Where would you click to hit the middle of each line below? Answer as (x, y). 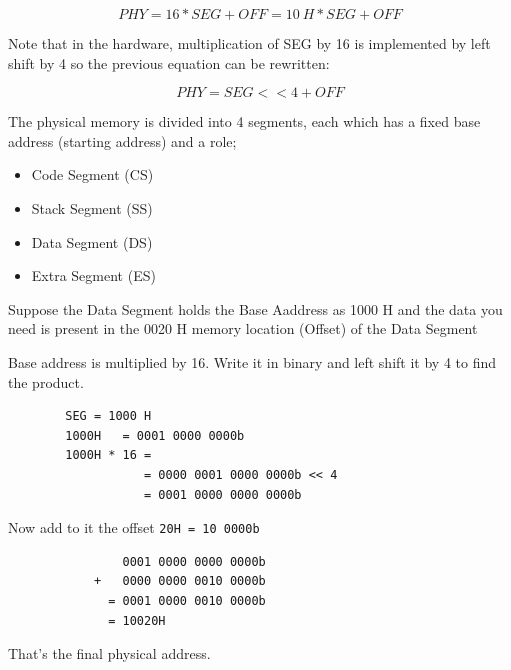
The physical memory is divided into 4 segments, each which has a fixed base (244, 121)
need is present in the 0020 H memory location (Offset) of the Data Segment (243, 328)
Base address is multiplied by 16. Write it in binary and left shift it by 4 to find (252, 361)
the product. (46, 381)
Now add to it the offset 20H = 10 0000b (134, 527)
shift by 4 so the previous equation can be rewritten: (169, 62)
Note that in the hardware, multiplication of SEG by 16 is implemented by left (249, 43)
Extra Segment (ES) (93, 275)
